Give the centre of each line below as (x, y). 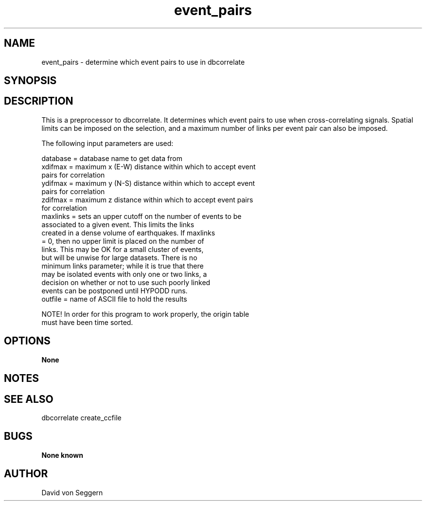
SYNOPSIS (30, 81)
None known (62, 455)
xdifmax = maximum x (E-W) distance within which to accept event (149, 166)
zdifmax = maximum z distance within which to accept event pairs (147, 199)
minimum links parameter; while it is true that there (123, 266)
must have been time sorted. (87, 322)
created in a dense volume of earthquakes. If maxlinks (128, 233)
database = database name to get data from (112, 158)
